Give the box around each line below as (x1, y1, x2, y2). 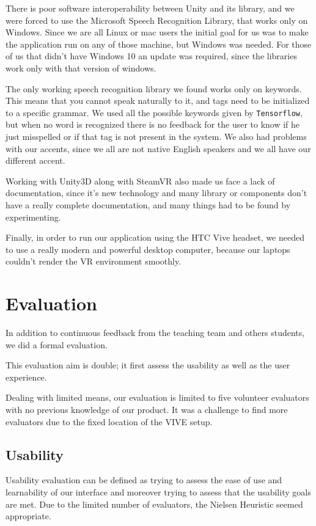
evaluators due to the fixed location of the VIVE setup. (6, 415, 213, 428)
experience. (6, 370, 47, 383)
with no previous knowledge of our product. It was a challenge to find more (6, 403, 288, 416)
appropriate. (6, 510, 51, 522)
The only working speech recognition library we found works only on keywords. (6, 82, 302, 95)
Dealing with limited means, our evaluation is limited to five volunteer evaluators (6, 391, 309, 404)
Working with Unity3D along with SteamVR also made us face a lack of (6, 174, 275, 187)
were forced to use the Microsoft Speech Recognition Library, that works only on (6, 13, 308, 26)
